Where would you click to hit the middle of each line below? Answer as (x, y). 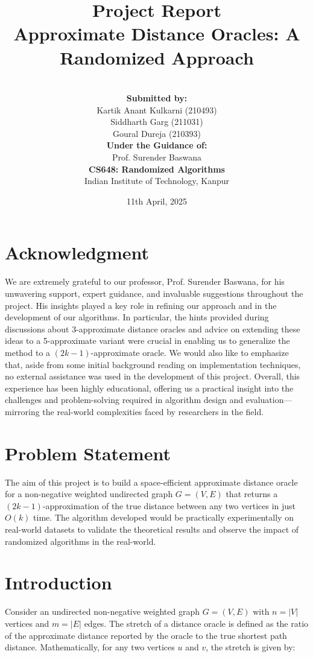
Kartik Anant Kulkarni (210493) (157, 109)
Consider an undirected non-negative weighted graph (102, 611)
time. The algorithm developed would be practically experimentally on (163, 517)
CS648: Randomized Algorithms (157, 169)
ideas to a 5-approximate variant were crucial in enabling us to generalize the (147, 341)
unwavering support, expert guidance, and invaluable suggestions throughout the (154, 293)
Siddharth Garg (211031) (157, 122)
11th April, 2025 (156, 201)
